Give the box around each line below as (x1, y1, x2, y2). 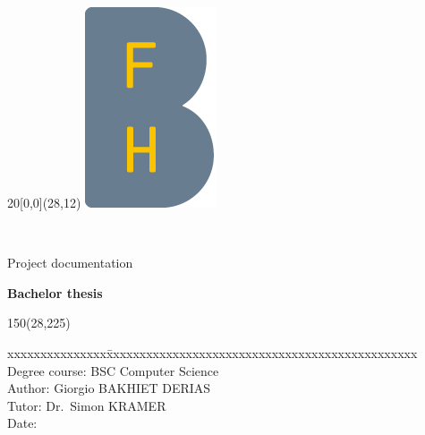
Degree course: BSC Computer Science (7, 361, 219, 380)
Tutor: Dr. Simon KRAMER (7, 396, 166, 414)
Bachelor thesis (7, 283, 103, 302)
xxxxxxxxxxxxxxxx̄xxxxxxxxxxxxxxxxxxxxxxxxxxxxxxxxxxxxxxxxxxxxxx (7, 343, 418, 362)
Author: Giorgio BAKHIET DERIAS (7, 379, 211, 397)
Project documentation (7, 253, 133, 272)
